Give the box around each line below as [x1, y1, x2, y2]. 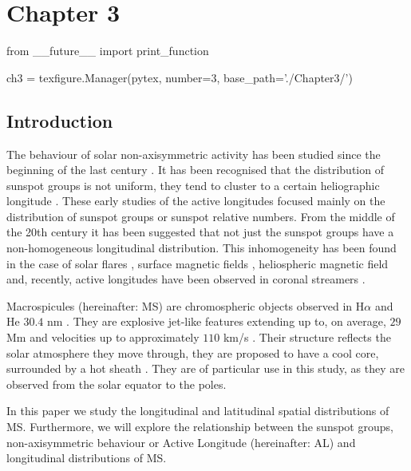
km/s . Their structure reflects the [223, 329, 391, 346]
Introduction [6, 108, 113, 133]
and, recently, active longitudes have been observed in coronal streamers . [6, 271, 366, 287]
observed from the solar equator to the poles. [6, 375, 227, 392]
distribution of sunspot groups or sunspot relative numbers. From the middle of [6, 208, 395, 224]
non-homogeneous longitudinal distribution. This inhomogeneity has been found [6, 239, 397, 256]
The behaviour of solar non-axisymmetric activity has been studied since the [6, 145, 381, 162]
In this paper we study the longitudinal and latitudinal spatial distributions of [6, 402, 389, 419]
